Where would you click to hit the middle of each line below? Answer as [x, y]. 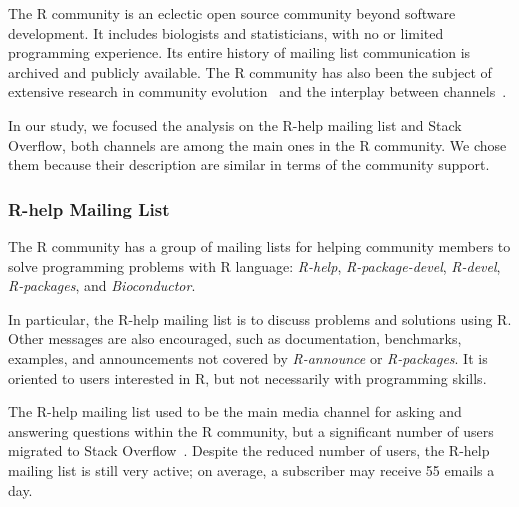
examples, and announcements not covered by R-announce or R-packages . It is [248, 357]
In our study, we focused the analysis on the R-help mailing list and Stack [235, 124]
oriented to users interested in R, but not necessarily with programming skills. [247, 377]
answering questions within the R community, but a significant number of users [251, 430]
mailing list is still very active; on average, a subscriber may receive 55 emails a [251, 469]
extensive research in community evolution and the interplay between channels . [257, 91]
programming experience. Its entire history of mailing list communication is [239, 52]
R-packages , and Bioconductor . [102, 285]
